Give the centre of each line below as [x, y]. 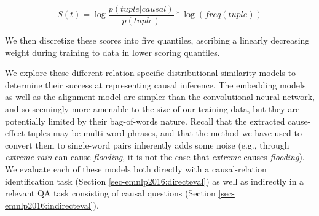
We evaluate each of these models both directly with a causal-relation [136, 169]
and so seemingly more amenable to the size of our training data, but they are [152, 109]
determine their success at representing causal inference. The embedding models [156, 84]
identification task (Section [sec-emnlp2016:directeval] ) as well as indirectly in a [155, 181]
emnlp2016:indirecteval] [49, 205]
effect [15, 133]
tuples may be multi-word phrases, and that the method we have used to [164, 133]
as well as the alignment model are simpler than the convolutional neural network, [160, 97]
